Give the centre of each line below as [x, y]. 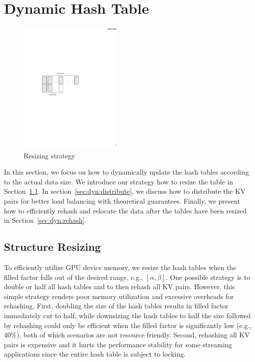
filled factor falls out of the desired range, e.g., [74, 277]
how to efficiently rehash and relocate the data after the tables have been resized [125, 210]
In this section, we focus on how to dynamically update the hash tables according [127, 172]
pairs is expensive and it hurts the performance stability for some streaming [118, 344]
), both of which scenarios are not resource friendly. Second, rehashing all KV [133, 335]
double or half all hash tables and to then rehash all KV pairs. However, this [119, 287]
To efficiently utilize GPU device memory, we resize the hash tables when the [120, 267]
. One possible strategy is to [208, 277]
